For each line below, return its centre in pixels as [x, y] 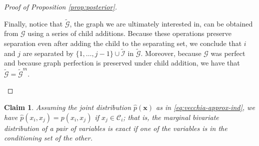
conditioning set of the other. [48, 138]
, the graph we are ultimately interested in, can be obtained [161, 23]
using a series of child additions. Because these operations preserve [130, 33]
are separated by [48, 53]
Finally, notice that [33, 23]
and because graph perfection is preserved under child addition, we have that [122, 63]
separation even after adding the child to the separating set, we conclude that [123, 43]
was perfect [228, 53]
